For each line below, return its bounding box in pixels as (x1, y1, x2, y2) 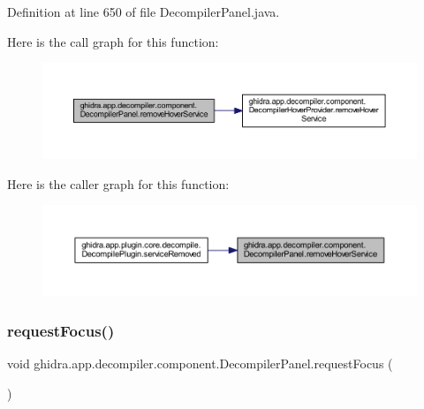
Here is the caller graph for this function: (7, 174, 230, 193)
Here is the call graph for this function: (7, 32, 219, 50)
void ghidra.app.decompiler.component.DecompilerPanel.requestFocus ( (7, 354, 393, 373)
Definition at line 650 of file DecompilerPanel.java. (7, 3, 280, 20)
